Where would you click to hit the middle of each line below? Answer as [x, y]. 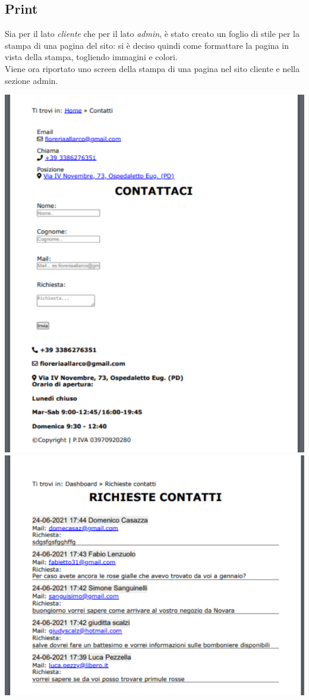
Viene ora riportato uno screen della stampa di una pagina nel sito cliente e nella [152, 68]
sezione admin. [31, 80]
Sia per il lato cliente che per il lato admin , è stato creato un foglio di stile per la [152, 34]
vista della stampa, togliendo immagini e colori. [91, 57]
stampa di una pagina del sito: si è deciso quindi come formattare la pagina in [147, 45]
